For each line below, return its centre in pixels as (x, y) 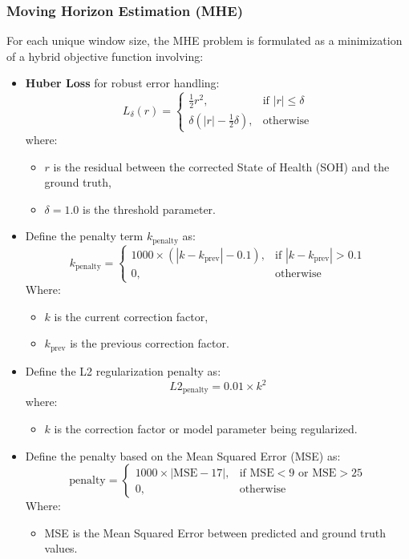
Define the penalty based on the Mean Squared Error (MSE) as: (183, 455)
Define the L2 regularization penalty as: (123, 370)
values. (61, 548)
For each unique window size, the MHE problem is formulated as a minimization (204, 40)
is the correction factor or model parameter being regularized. (206, 429)
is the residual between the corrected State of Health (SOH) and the (221, 166)
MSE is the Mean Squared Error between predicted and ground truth (215, 532)
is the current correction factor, (131, 316)
